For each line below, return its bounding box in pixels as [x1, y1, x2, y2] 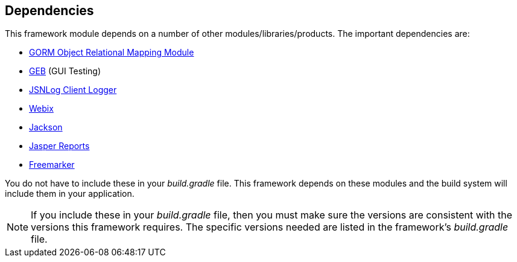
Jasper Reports [29, 141, 90, 152]
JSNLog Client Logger [29, 85, 117, 95]
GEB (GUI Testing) [29, 66, 101, 77]
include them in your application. [5, 188, 135, 199]
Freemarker [29, 159, 75, 170]
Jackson [29, 122, 63, 133]
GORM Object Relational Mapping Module [29, 47, 194, 58]
